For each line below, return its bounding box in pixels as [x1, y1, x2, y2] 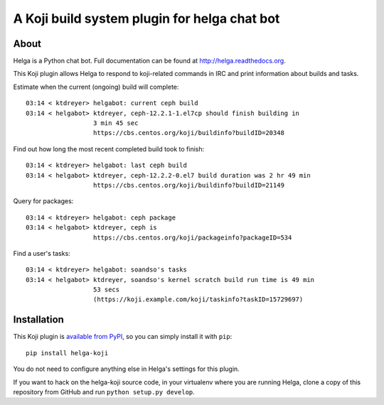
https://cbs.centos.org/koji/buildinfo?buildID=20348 [92, 129, 284, 137]
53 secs [92, 286, 120, 294]
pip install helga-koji [26, 349, 109, 357]
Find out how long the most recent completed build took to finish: [13, 144, 205, 153]
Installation [13, 313, 64, 326]
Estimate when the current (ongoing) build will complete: [13, 82, 179, 91]
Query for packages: [13, 197, 74, 205]
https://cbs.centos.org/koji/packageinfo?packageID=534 [92, 233, 292, 242]
